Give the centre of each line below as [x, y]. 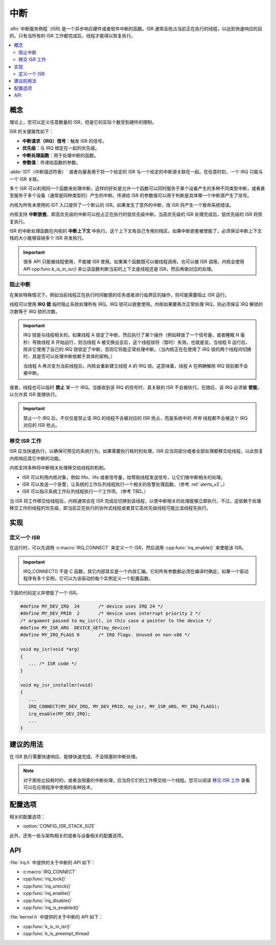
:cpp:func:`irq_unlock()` [47, 886]
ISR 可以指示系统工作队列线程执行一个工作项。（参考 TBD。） [85, 491]
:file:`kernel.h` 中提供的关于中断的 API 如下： [56, 917]
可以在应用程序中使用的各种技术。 [59, 787]
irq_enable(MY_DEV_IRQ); [59, 714]
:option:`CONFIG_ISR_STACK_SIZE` [59, 826]
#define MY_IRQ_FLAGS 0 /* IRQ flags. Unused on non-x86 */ [105, 635]
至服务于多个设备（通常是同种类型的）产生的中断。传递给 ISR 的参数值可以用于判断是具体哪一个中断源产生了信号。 [131, 196]
